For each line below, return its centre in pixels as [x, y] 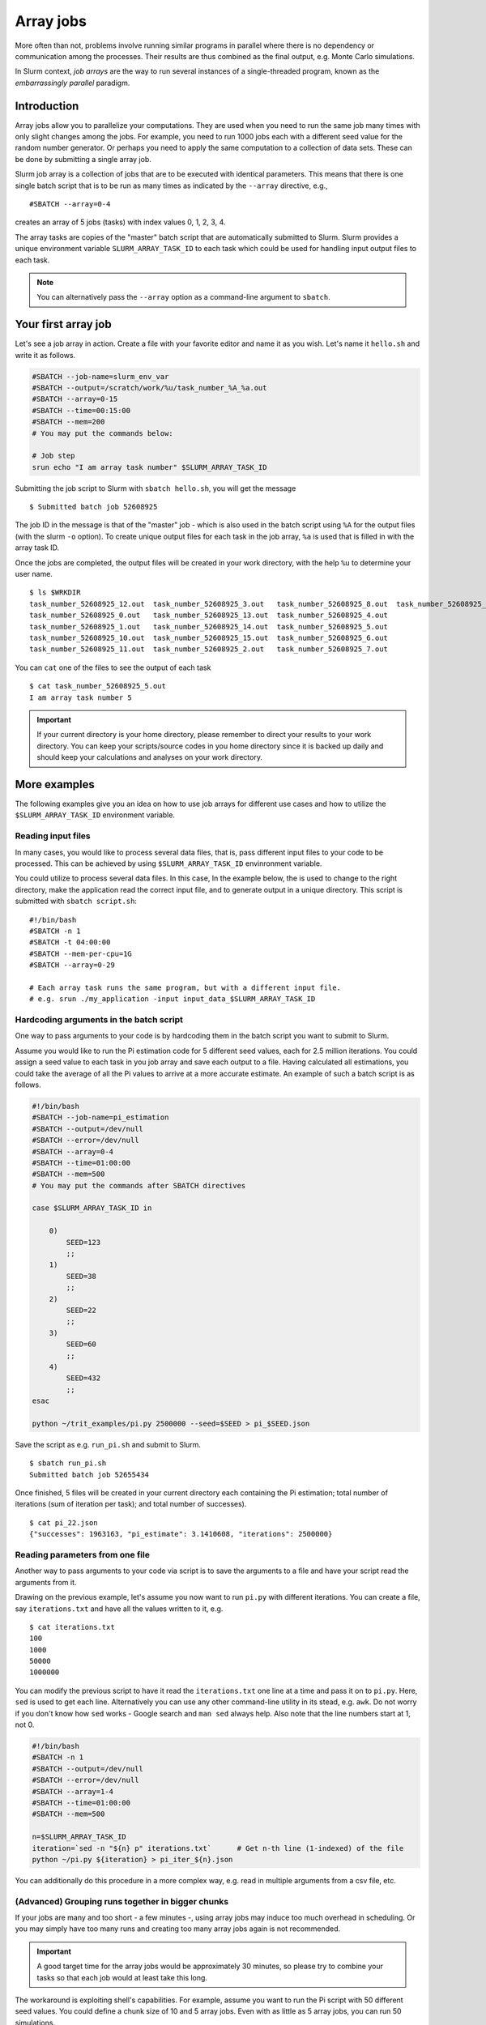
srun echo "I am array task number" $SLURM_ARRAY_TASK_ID [149, 467]
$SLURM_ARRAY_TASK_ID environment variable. [95, 815]
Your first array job [64, 324]
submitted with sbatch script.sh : [76, 901]
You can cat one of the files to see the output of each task [113, 667]
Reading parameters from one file [82, 1554]
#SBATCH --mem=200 [68, 422]
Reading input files [53, 836]
